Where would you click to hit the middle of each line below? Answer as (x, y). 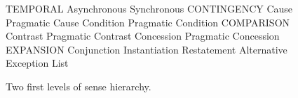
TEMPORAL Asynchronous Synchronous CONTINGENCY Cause (149, 8)
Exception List (37, 63)
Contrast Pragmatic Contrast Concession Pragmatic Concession (143, 36)
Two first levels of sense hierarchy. (79, 86)
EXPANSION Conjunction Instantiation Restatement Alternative (147, 49)
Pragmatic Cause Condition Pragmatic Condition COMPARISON (148, 22)
